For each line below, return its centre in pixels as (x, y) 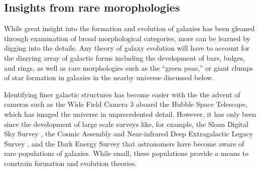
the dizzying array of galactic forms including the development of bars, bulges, (124, 57)
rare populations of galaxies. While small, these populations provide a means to (126, 153)
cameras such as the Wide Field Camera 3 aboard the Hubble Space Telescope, (126, 104)
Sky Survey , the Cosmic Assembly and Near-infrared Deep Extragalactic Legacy (129, 134)
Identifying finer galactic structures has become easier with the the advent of (122, 94)
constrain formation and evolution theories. (71, 163)
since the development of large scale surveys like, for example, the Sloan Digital (126, 124)
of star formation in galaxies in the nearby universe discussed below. (109, 77)
